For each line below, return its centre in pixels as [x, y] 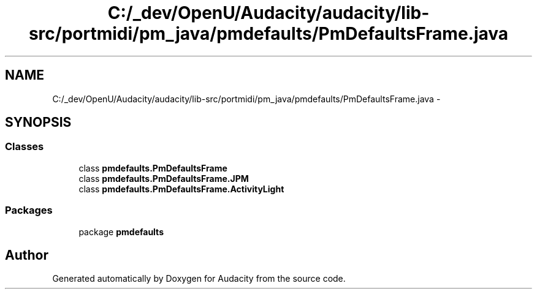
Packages [29, 210]
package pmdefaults [121, 232]
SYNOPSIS [38, 123]
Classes [25, 147]
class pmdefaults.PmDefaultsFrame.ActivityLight [181, 189]
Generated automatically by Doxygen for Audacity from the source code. [199, 279]
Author [27, 255]
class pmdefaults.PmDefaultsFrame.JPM [164, 178]
